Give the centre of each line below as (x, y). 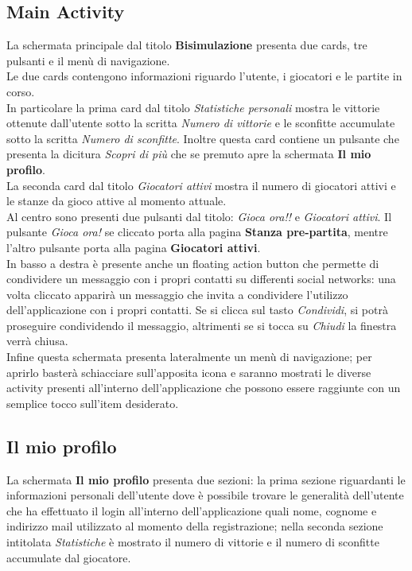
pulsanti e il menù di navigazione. (88, 60)
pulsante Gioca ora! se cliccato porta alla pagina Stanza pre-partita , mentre (197, 232)
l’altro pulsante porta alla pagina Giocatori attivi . (134, 247)
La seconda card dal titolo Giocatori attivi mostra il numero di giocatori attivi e (201, 185)
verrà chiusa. (37, 341)
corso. (21, 91)
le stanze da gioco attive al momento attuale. (117, 201)
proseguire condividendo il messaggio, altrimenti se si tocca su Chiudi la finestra (202, 325)
